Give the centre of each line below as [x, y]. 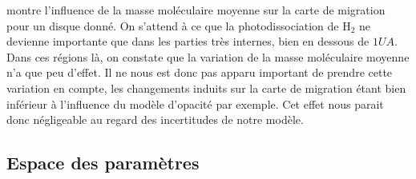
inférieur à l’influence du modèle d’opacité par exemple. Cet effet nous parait [195, 103]
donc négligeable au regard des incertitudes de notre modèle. [155, 119]
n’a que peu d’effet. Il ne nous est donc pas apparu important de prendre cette [200, 72]
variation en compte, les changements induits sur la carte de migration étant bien [206, 88]
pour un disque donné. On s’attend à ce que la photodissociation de [173, 25]
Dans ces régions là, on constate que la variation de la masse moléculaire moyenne [208, 56]
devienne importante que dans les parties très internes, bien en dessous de [188, 41]
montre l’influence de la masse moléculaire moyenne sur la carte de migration [196, 10]
